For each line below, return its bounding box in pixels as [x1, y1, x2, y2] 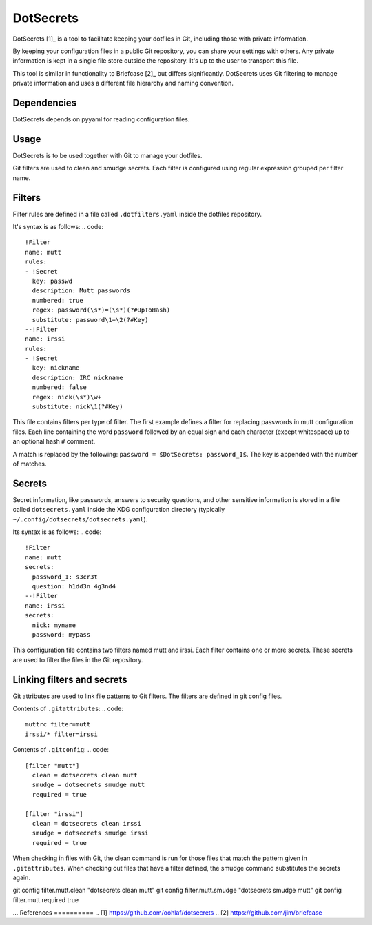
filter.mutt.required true [12, 895, 79, 904]
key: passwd [32, 277, 72, 285]
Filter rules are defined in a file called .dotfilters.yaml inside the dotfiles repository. [12, 210, 262, 218]
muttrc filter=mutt [25, 721, 91, 728]
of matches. [12, 459, 47, 468]
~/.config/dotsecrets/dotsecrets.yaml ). [12, 515, 148, 524]
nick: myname [32, 621, 76, 629]
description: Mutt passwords [32, 287, 131, 295]
